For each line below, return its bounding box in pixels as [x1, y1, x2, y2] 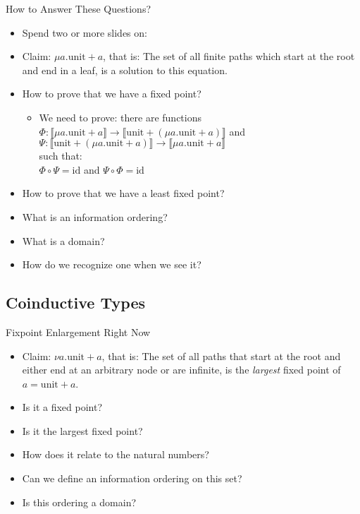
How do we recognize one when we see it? [22, 257, 201, 272]
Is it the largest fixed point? [22, 423, 143, 438]
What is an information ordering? [22, 209, 168, 224]
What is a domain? [22, 233, 105, 248]
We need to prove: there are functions [39, 109, 202, 124]
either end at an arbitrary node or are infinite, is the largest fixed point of [22, 362, 341, 377]
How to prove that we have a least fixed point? [22, 186, 225, 201]
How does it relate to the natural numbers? [22, 447, 209, 462]
